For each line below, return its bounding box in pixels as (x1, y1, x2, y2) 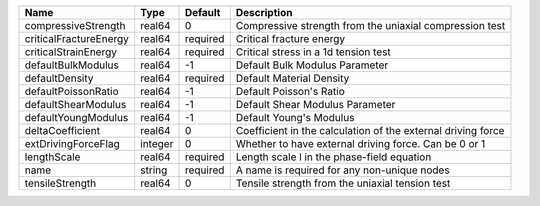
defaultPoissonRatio (24, 85, 119, 98)
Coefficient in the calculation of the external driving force (235, 124, 505, 137)
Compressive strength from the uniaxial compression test (235, 19, 506, 32)
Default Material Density (235, 71, 350, 85)
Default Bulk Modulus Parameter (235, 58, 389, 72)
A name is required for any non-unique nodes (235, 163, 450, 177)
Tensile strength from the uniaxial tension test (235, 176, 451, 190)
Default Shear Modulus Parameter (235, 98, 396, 111)
